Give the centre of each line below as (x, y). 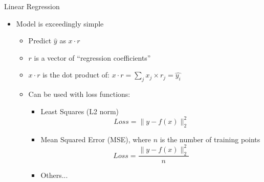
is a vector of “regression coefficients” (92, 57)
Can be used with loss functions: (79, 94)
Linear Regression (32, 6)
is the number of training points (210, 139)
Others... (54, 175)
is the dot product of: (76, 75)
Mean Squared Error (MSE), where (96, 139)
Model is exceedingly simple (60, 23)
